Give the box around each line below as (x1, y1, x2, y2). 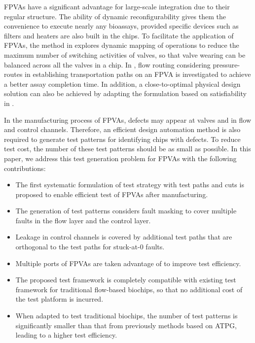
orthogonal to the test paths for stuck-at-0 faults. (15, 241, 165, 252)
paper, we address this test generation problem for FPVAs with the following (4, 153, 237, 163)
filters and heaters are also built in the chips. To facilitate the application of (4, 30, 234, 40)
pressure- (213, 59, 240, 69)
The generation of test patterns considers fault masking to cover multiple (15, 206, 237, 216)
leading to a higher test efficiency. (15, 330, 117, 340)
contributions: (4, 163, 46, 173)
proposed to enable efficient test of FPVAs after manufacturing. (15, 189, 208, 199)
